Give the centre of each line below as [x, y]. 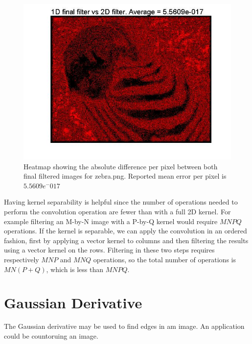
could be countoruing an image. [51, 335]
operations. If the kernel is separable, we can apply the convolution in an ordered [126, 231]
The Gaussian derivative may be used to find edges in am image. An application [124, 326]
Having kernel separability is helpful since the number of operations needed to [121, 202]
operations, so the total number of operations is [164, 259]
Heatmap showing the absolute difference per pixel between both [121, 166]
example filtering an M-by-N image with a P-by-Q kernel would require [111, 221]
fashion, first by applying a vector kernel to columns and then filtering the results [126, 240]
